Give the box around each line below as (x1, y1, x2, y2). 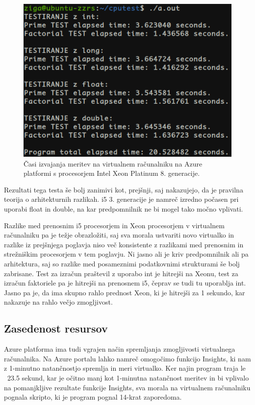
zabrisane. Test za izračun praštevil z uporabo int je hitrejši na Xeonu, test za (4, 268, 238, 278)
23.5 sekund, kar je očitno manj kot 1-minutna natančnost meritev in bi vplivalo (7, 372, 249, 382)
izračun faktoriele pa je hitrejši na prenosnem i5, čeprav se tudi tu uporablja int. (4, 278, 246, 288)
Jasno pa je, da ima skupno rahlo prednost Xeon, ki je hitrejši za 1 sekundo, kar (4, 287, 245, 297)
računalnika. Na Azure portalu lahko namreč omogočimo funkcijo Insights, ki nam (4, 353, 251, 363)
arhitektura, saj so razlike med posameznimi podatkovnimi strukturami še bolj (4, 259, 240, 269)
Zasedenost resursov (4, 321, 108, 336)
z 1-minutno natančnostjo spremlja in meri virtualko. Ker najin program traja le (4, 363, 246, 373)
